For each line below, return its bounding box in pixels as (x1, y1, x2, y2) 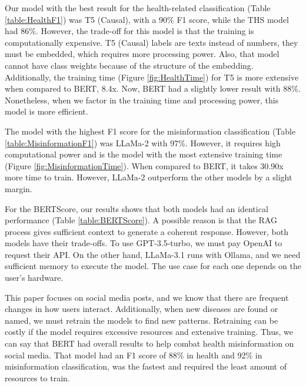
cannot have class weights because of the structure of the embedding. (5, 59, 254, 71)
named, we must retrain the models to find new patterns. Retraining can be (5, 314, 278, 326)
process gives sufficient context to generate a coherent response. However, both (5, 225, 289, 237)
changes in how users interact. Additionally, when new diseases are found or (5, 303, 278, 315)
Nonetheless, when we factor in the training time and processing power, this (5, 93, 279, 106)
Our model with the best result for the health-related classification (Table (5, 2, 271, 14)
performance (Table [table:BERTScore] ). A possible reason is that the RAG (5, 214, 277, 226)
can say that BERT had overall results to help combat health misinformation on (5, 337, 294, 350)
